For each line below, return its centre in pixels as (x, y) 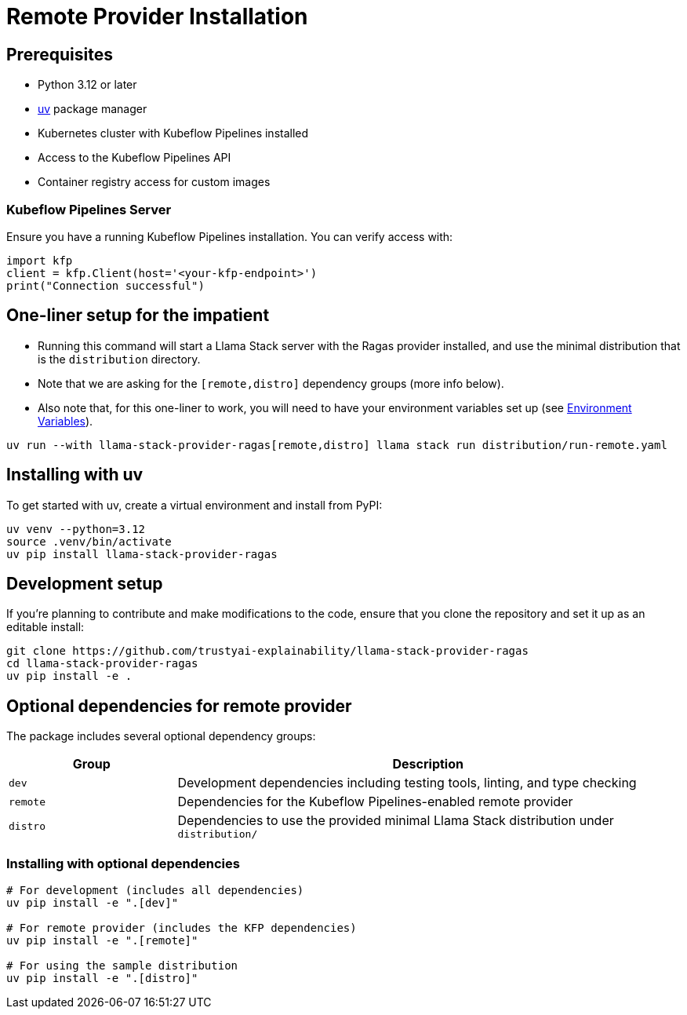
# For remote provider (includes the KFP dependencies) (182, 928)
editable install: (45, 627)
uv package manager (93, 109)
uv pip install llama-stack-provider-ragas (142, 554)
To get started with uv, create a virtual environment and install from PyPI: (194, 505)
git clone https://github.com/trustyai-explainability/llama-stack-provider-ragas (267, 651)
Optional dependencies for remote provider (179, 706)
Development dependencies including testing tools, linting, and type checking (407, 783)
